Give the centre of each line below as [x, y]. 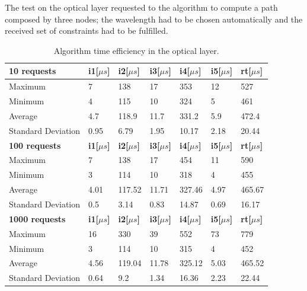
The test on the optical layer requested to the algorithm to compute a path [141, 7]
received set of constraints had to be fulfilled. [87, 31]
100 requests [35, 145]
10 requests [33, 71]
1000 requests [37, 218]
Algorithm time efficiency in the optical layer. [136, 50]
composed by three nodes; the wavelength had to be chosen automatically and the [154, 19]
